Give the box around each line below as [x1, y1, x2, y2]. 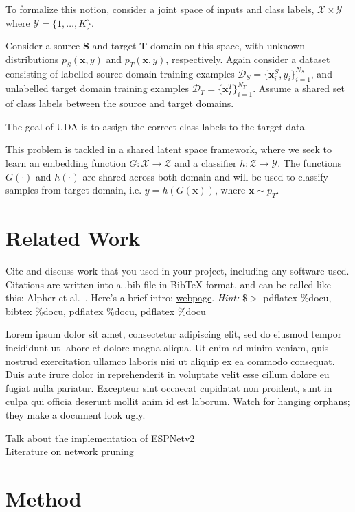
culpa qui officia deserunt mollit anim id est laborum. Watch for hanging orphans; [5, 394, 350, 408]
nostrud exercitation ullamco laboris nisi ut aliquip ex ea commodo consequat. [5, 353, 335, 368]
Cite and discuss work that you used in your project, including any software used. [5, 264, 350, 278]
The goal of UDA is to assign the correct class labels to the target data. [5, 119, 308, 133]
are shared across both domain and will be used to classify [82, 169, 328, 183]
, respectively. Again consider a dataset [165, 51, 330, 66]
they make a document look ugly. [5, 408, 146, 421]
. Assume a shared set [253, 81, 345, 95]
